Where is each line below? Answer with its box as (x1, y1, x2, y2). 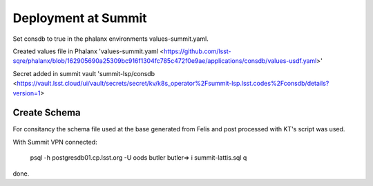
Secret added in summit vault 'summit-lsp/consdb (12, 69, 155, 77)
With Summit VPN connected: (12, 138, 98, 146)
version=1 (12, 89, 41, 97)
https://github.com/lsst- (163, 47, 231, 55)
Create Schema (12, 107, 81, 119)
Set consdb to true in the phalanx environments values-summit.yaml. (12, 35, 209, 43)
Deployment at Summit (12, 10, 148, 26)
